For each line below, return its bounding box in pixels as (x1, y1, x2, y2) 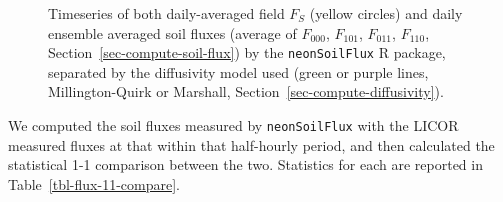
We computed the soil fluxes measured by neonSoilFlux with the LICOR (8, 115, 459, 136)
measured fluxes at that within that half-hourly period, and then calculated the (8, 134, 495, 155)
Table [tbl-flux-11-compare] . (8, 173, 180, 194)
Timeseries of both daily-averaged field (48, 3, 285, 23)
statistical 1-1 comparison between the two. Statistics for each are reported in (8, 154, 483, 175)
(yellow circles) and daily (309, 3, 463, 23)
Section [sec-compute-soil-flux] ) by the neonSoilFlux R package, (48, 42, 446, 63)
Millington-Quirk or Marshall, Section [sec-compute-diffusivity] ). (48, 81, 444, 102)
